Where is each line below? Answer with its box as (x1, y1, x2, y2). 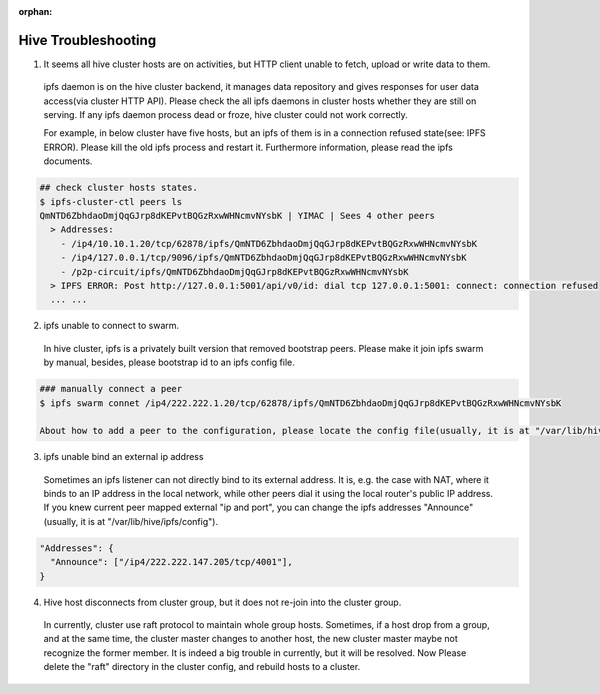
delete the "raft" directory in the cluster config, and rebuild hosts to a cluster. (43, 661, 361, 673)
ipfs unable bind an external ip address (43, 451, 204, 463)
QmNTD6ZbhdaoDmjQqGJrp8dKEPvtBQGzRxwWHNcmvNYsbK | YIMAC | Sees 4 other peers (39, 210, 435, 222)
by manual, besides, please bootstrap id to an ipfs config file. (43, 356, 295, 369)
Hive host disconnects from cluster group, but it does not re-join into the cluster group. (43, 596, 402, 608)
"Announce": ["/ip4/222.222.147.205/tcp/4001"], (50, 556, 294, 568)
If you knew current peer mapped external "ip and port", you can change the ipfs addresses (43, 501, 422, 514)
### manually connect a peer (39, 383, 183, 395)
